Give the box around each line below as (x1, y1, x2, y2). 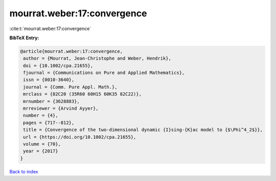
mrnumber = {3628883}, (23, 98, 80, 104)
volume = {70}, (23, 141, 61, 147)
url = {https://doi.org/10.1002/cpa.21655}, (23, 134, 136, 140)
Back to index (9, 168, 38, 174)
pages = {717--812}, (23, 120, 75, 125)
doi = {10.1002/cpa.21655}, (23, 63, 94, 68)
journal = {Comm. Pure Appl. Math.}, (23, 84, 118, 90)
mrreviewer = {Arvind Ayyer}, (23, 106, 99, 112)
